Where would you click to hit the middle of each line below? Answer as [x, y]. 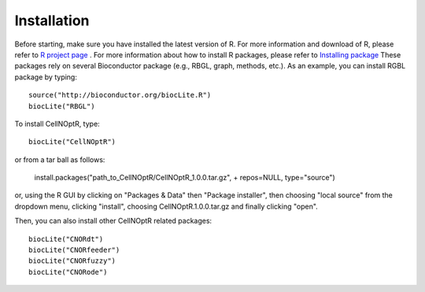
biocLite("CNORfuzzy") [72, 261]
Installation [52, 20]
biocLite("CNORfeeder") [74, 250]
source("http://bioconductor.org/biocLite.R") [120, 95]
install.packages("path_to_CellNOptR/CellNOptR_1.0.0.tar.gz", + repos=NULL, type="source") [185, 178]
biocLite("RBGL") [62, 106]
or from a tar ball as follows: [60, 159]
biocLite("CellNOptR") [72, 142]
